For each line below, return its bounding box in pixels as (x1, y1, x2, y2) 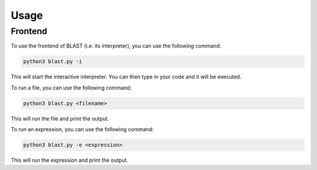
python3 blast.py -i (23, 58, 82, 65)
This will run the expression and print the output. (11, 156, 129, 164)
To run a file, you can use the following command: (11, 84, 132, 91)
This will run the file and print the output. (11, 115, 109, 122)
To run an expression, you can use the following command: (11, 126, 154, 133)
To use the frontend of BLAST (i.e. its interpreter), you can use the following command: (11, 42, 221, 49)
